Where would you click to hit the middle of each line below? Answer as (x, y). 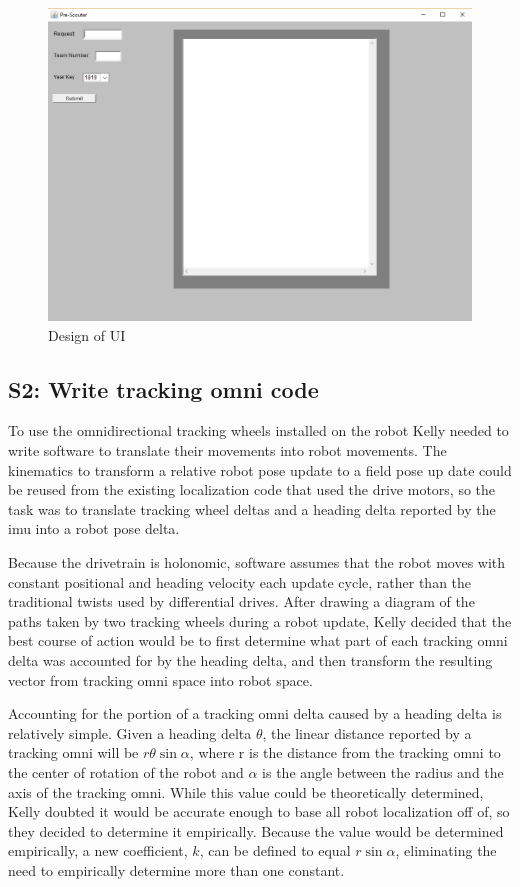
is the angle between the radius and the (383, 771)
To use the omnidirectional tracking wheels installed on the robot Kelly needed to (258, 430)
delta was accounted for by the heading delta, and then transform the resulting (250, 659)
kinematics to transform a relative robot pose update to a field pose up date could (260, 469)
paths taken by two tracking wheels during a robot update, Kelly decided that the (260, 620)
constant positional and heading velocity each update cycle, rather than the (240, 581)
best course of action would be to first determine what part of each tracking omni (258, 640)
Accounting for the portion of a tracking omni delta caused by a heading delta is (255, 713)
